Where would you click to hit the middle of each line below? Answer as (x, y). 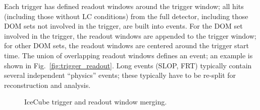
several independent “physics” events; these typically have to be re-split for (120, 75)
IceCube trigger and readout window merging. (96, 102)
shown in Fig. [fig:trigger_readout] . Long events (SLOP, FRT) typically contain (128, 65)
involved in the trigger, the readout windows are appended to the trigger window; (130, 35)
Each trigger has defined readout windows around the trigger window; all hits (124, 6)
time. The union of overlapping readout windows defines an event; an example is (128, 55)
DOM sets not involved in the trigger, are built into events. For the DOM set (123, 26)
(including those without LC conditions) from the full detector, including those (126, 16)
